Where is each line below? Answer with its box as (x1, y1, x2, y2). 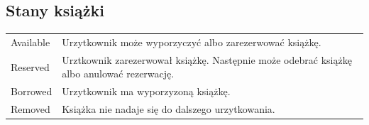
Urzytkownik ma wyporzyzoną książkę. (62, 84, 231, 99)
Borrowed (11, 84, 53, 99)
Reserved (11, 59, 50, 74)
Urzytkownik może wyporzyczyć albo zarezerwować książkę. (62, 34, 321, 49)
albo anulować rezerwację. (62, 66, 175, 81)
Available (11, 34, 50, 49)
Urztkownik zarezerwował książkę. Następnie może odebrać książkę (62, 52, 352, 67)
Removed (11, 102, 50, 116)
